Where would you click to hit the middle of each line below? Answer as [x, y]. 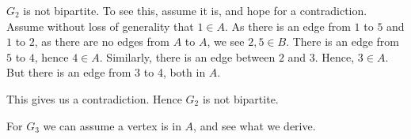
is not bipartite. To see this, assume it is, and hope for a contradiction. [195, 10]
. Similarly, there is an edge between [187, 56]
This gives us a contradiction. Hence [94, 98]
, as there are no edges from [102, 41]
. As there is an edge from [288, 26]
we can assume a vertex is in [112, 125]
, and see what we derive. [255, 125]
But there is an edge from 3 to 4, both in [106, 72]
